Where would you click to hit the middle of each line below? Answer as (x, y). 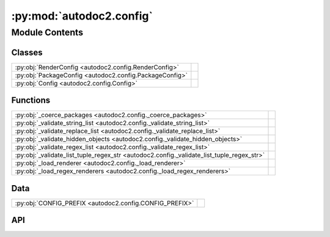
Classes (27, 52)
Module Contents (47, 32)
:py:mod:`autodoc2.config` (82, 16)
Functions (31, 100)
